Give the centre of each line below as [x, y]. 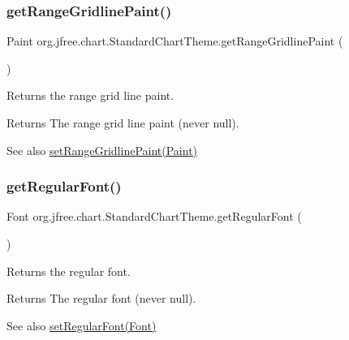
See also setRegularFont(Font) [82, 325]
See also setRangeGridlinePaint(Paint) [102, 150]
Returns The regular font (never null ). [101, 298]
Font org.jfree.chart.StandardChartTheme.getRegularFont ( [154, 216]
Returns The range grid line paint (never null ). [123, 123]
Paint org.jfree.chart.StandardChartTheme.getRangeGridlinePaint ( [175, 41]
